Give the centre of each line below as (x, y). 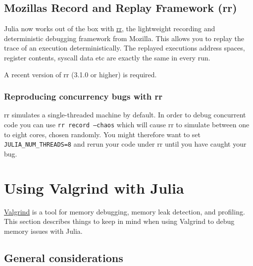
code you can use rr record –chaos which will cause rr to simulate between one (127, 124)
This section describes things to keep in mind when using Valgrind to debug (119, 221)
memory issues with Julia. (43, 231)
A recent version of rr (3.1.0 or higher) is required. (80, 74)
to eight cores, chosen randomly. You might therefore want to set (102, 134)
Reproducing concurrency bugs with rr (83, 96)
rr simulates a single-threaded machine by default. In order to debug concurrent (125, 115)
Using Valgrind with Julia (94, 187)
